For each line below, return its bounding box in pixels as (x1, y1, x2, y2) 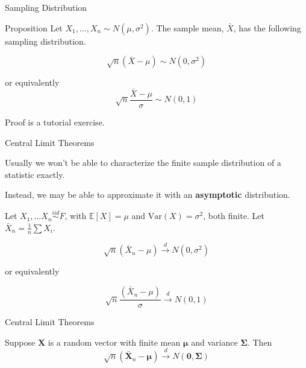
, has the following (233, 21, 301, 34)
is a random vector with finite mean (48, 335, 181, 348)
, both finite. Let (203, 209, 264, 222)
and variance (191, 335, 238, 348)
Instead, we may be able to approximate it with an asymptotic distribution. (5, 188, 290, 201)
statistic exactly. (5, 168, 65, 180)
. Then (247, 335, 272, 348)
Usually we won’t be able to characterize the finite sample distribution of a (5, 156, 281, 169)
